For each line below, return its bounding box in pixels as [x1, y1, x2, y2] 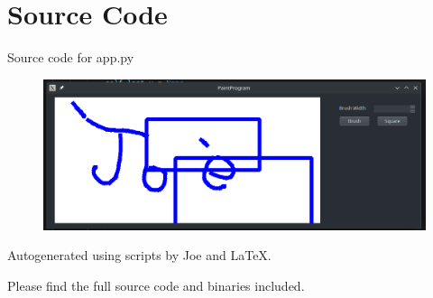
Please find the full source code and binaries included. [7, 275, 305, 294]
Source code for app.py [7, 48, 134, 67]
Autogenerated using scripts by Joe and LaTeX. [7, 246, 272, 265]
